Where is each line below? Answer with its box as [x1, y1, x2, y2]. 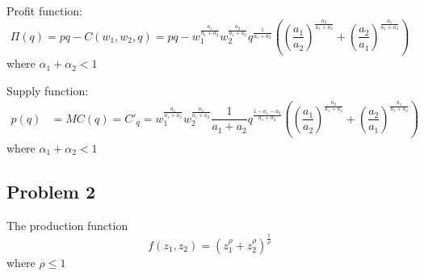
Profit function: [6, 2, 82, 19]
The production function [6, 216, 128, 233]
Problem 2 [6, 178, 95, 203]
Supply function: [6, 82, 89, 98]
